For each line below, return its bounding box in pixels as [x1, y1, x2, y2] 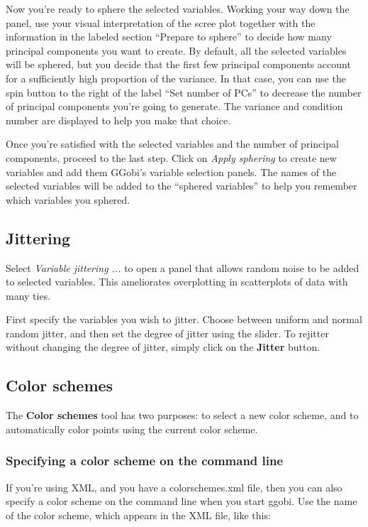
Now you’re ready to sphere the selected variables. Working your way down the [6, 1, 350, 16]
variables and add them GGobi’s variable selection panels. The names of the [6, 164, 337, 179]
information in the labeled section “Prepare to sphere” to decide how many [6, 29, 332, 44]
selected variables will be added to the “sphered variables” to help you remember [6, 178, 357, 193]
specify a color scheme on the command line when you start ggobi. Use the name [6, 494, 357, 509]
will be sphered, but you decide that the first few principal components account [6, 57, 351, 72]
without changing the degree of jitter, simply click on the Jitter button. [6, 339, 320, 354]
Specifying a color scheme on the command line [6, 452, 284, 469]
